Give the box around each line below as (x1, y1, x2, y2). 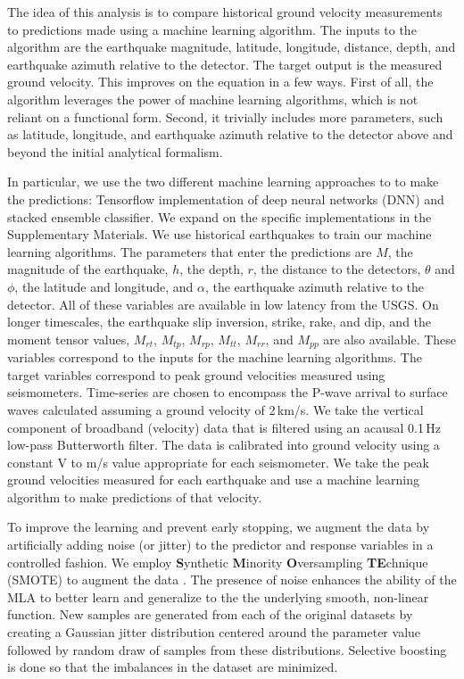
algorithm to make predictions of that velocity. (7, 487, 262, 506)
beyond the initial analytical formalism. (7, 142, 223, 161)
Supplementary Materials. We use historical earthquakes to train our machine (7, 225, 432, 244)
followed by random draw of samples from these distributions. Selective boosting (7, 640, 447, 658)
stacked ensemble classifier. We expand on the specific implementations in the (7, 207, 432, 226)
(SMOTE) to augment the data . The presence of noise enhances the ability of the (7, 570, 457, 589)
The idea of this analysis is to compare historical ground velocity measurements (7, 3, 443, 21)
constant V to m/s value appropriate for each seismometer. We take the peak (7, 452, 429, 471)
